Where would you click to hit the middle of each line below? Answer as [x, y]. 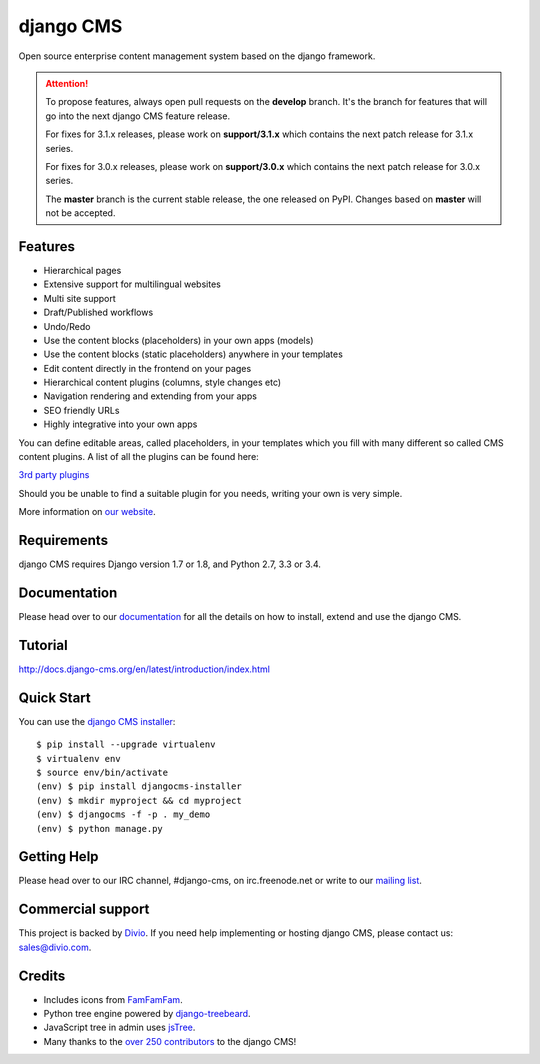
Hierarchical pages [82, 270]
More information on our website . [87, 512]
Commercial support [84, 909]
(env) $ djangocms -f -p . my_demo [123, 814]
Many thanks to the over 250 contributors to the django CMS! [170, 1041]
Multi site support [80, 298]
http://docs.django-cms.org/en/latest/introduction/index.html [144, 669]
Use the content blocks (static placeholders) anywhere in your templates [193, 354]
